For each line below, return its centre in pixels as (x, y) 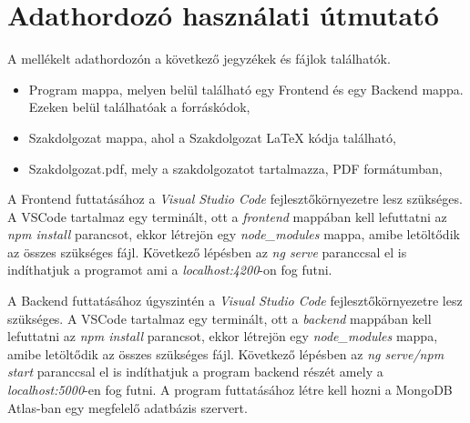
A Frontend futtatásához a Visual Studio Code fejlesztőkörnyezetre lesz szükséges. (235, 199)
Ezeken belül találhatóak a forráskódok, (139, 107)
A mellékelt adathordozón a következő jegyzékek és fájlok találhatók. (199, 59)
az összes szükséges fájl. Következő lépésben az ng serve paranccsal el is (207, 252)
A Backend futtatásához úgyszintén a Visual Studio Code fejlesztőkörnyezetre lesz (235, 301)
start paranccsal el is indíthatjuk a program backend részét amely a (195, 372)
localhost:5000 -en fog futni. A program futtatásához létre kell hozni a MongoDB (230, 390)
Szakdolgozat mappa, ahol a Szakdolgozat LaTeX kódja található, (212, 137)
